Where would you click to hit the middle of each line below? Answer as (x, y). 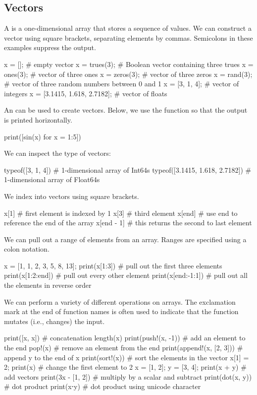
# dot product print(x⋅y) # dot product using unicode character (103, 386)
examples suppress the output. (50, 47)
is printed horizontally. (38, 119)
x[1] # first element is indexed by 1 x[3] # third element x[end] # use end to (121, 213)
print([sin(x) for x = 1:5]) (43, 136)
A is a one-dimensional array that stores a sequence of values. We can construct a (128, 28)
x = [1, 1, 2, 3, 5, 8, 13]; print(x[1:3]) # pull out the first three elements (113, 265)
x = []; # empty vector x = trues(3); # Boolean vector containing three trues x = (129, 64)
